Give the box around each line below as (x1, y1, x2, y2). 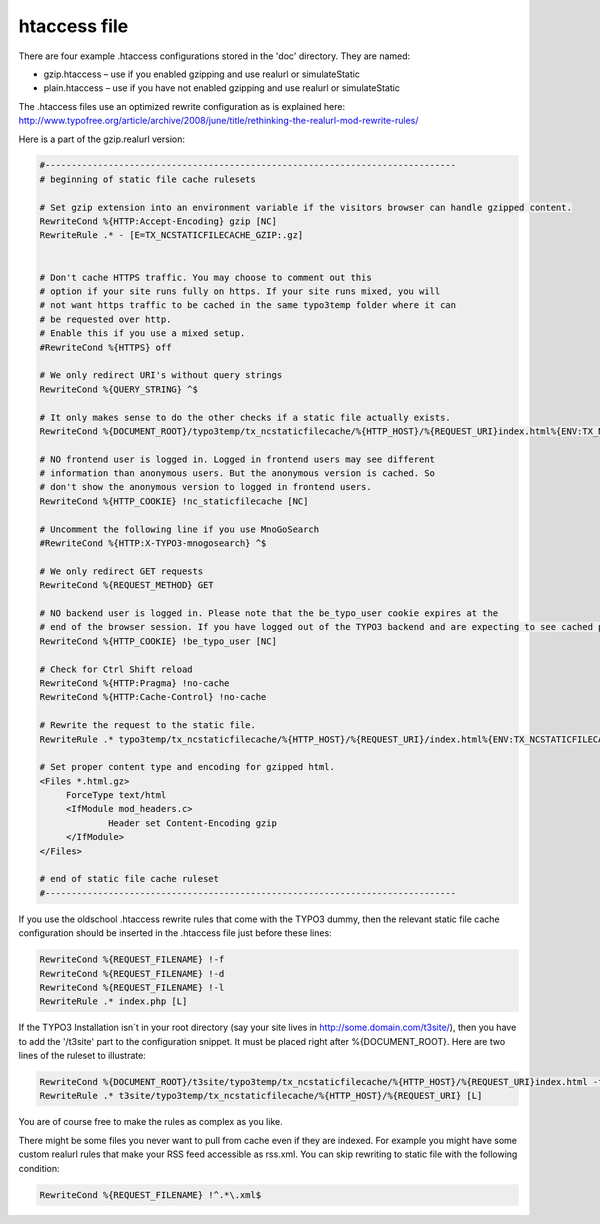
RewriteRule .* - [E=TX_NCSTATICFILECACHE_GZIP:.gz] (39, 230, 304, 241)
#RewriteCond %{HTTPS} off (39, 341, 172, 353)
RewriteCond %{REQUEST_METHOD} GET (39, 580, 214, 591)
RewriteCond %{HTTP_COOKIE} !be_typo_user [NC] (39, 635, 277, 647)
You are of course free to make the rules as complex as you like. (18, 1116, 284, 1128)
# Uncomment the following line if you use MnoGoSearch (39, 523, 320, 535)
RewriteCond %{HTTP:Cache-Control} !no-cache (39, 691, 267, 703)
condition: (18, 1162, 60, 1174)
